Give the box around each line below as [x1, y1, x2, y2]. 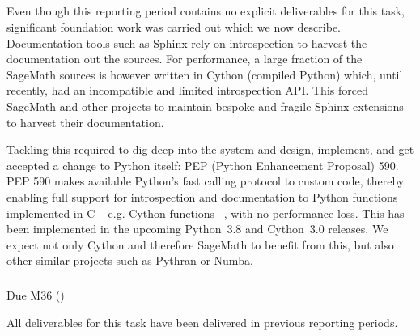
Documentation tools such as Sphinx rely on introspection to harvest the [6, 34, 367, 51]
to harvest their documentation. [6, 113, 164, 130]
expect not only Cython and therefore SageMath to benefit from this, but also [6, 236, 394, 253]
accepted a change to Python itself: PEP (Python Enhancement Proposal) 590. [6, 156, 399, 173]
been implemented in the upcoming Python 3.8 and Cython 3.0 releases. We [6, 220, 388, 237]
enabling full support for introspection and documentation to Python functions [6, 188, 398, 205]
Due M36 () [6, 287, 65, 304]
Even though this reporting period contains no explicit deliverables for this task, [6, 2, 405, 19]
